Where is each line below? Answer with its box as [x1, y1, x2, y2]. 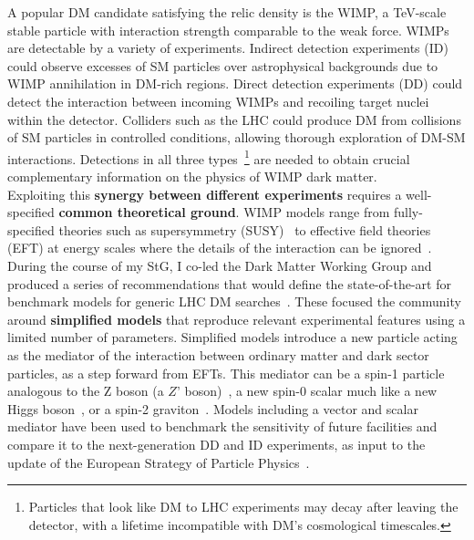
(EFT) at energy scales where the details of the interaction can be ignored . [7, 238, 432, 257]
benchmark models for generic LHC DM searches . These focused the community [7, 292, 461, 311]
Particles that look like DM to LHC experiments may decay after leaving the [28, 497, 459, 516]
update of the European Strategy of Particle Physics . [7, 452, 310, 472]
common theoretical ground [58, 202, 236, 222]
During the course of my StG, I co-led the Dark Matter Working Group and [7, 255, 432, 275]
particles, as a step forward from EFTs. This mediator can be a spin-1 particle [7, 363, 445, 382]
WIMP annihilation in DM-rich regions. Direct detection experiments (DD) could [7, 74, 463, 93]
